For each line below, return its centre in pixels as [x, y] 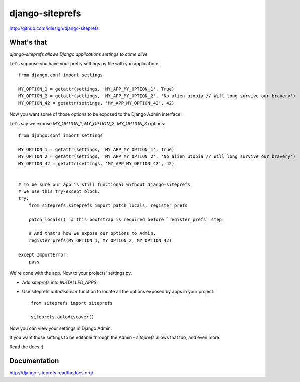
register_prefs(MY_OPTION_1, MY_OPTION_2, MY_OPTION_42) [100, 240]
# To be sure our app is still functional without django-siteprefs [104, 184]
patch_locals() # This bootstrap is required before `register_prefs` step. [126, 219]
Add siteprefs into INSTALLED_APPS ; [60, 282]
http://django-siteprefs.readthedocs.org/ [51, 373]
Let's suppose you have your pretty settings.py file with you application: [84, 63]
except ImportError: [43, 254]
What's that [28, 42]
